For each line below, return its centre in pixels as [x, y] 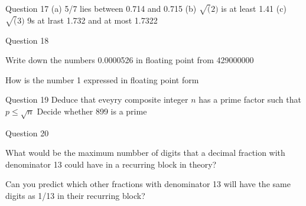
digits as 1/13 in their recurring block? [75, 196]
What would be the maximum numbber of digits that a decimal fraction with [145, 153]
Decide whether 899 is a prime [92, 111]
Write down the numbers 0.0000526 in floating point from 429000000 [130, 60]
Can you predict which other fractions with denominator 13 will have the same [148, 184]
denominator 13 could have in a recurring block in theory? [111, 164]
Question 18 [27, 40]
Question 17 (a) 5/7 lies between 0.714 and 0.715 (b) [101, 8]
